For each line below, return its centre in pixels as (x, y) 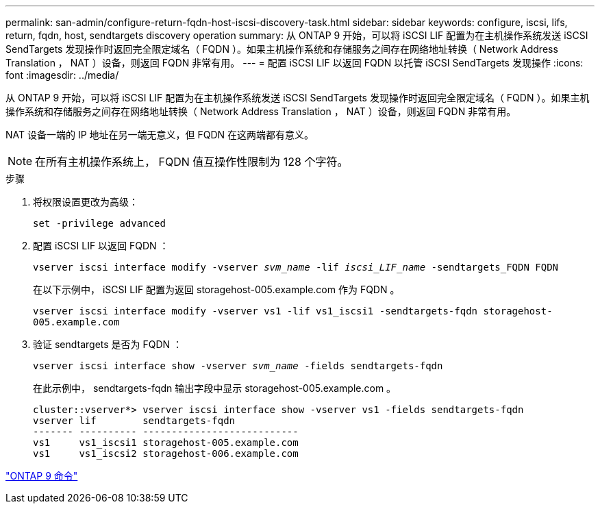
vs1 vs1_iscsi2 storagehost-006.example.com (166, 454)
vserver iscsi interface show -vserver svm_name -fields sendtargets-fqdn (238, 366)
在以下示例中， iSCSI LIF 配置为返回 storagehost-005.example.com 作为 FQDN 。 (216, 289)
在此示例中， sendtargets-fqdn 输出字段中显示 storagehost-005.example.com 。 (215, 388)
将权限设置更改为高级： (86, 202)
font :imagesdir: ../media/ (62, 75)
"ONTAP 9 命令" (42, 476)
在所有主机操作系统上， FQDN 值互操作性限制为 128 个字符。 (192, 162)
